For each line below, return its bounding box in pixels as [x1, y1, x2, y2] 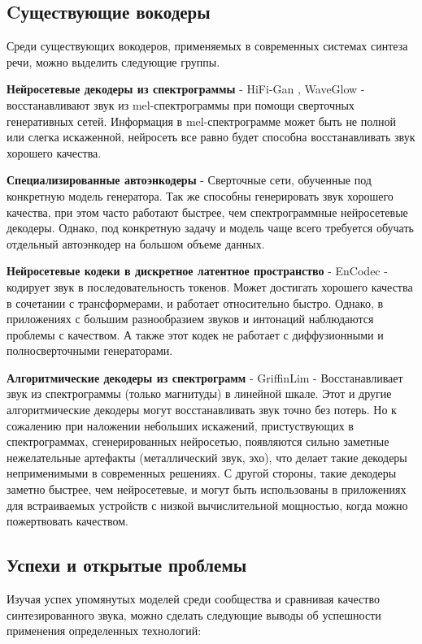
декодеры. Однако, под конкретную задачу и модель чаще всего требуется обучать [7, 219, 414, 236]
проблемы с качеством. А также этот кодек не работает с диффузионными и [7, 326, 384, 343]
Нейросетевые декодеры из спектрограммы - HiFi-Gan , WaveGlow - [7, 80, 365, 97]
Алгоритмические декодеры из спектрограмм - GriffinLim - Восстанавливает [7, 369, 403, 386]
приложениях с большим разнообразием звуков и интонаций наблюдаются [7, 310, 374, 327]
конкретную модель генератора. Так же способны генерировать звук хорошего [7, 187, 394, 204]
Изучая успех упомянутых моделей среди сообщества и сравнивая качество [7, 590, 380, 607]
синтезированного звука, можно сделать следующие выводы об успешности [7, 606, 381, 623]
